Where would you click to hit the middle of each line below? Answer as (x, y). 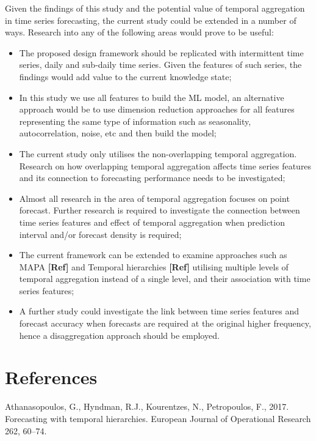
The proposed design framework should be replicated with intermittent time (161, 52)
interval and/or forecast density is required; (100, 234)
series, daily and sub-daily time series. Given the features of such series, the (160, 65)
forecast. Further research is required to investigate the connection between (160, 210)
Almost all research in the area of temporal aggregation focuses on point (154, 198)
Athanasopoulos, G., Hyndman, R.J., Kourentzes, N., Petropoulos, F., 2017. (147, 406)
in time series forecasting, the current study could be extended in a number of (151, 20)
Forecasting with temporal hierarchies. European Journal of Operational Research (158, 418)
